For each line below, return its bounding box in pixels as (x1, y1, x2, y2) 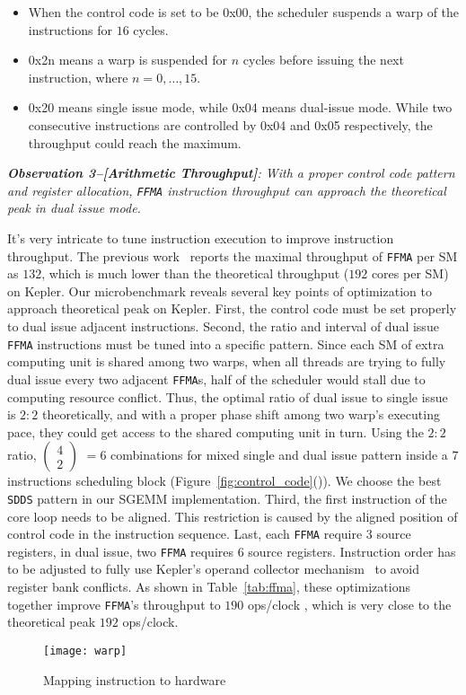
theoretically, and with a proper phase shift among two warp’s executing (41, 405, 440, 424)
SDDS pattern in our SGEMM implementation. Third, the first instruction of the (7, 488, 447, 507)
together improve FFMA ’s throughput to (7, 594, 221, 613)
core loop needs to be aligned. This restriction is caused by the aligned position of (7, 506, 458, 525)
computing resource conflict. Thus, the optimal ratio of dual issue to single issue (7, 387, 448, 406)
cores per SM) (371, 264, 449, 283)
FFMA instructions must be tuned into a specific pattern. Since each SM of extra (7, 334, 444, 353)
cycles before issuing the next (242, 50, 404, 69)
